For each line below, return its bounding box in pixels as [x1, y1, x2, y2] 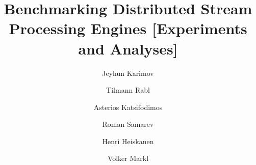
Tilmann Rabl [106, 85, 150, 95]
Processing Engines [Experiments [9, 18, 247, 39]
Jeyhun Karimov [102, 67, 154, 78]
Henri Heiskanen [102, 135, 154, 146]
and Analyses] [78, 38, 178, 59]
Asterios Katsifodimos [93, 101, 163, 112]
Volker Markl [107, 153, 149, 163]
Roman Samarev [102, 119, 154, 129]
